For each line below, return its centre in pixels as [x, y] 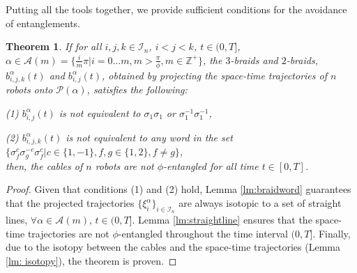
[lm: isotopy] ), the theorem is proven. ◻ [91, 261]
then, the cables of [44, 165]
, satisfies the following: [137, 89]
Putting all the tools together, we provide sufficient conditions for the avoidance [176, 9]
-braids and [254, 60]
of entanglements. [43, 23]
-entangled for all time [211, 165]
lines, [17, 220]
